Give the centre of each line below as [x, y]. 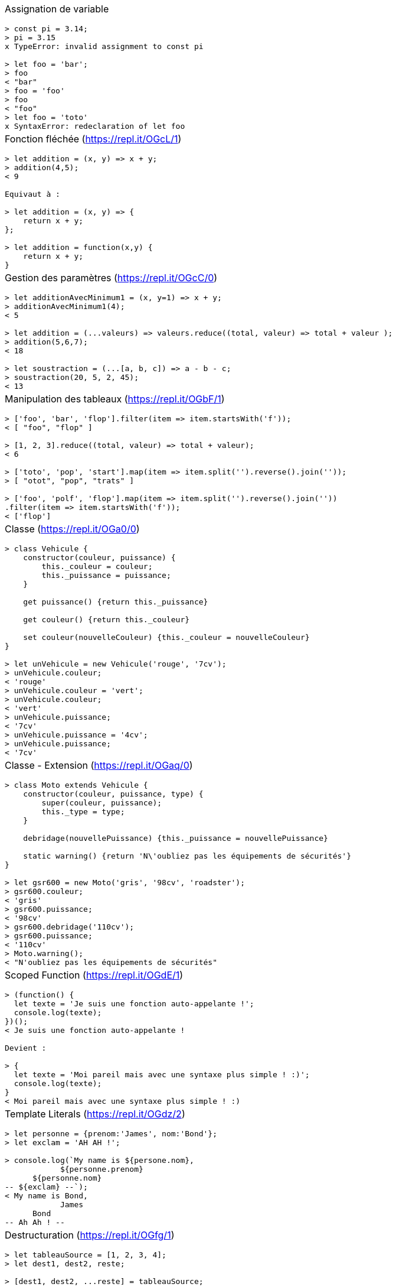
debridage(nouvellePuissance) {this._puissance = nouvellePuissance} [176, 838]
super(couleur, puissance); [102, 803]
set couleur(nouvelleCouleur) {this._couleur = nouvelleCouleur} [166, 637]
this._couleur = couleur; [97, 566]
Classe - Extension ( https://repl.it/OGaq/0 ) [99, 765]
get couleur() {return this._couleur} [107, 620]
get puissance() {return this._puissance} [116, 602]
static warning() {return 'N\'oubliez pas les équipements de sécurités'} [187, 856]
